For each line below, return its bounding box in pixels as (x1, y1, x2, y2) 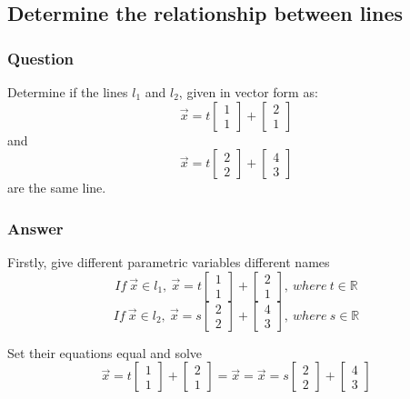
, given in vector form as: (178, 83, 318, 101)
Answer (7, 216, 64, 239)
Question (7, 46, 75, 69)
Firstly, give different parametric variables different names (7, 253, 330, 271)
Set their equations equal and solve (7, 343, 203, 362)
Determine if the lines (7, 83, 128, 101)
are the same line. (7, 178, 106, 197)
